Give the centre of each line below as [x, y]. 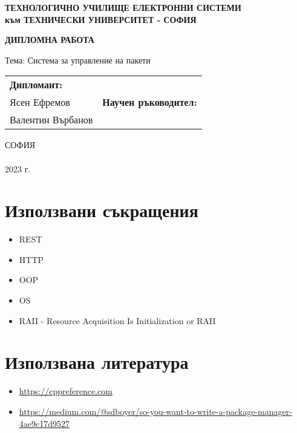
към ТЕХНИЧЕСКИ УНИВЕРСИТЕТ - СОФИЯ [101, 19]
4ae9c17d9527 [44, 423]
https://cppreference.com [66, 391]
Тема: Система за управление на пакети [78, 60]
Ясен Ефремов [40, 102]
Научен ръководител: [150, 102]
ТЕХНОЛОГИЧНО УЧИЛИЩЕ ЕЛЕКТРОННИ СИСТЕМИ [123, 7]
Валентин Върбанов [51, 120]
